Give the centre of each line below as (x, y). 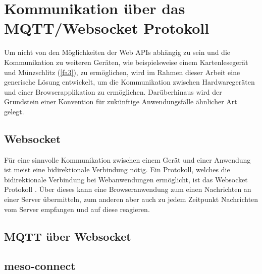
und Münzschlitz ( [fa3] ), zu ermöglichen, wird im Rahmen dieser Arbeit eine (122, 72)
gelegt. (14, 111)
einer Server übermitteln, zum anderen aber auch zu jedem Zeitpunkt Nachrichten (131, 199)
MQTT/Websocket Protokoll (107, 28)
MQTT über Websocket (68, 236)
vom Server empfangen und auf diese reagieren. (77, 209)
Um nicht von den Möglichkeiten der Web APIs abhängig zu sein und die (117, 52)
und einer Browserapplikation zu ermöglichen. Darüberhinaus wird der (113, 91)
